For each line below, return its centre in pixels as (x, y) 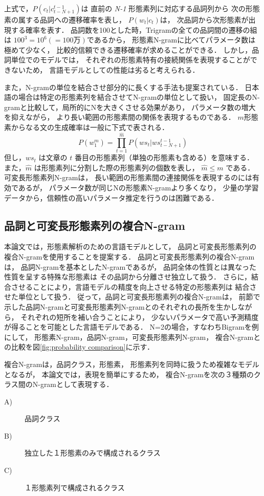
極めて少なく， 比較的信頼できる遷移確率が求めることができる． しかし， (128, 49)
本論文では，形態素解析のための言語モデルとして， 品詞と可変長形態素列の (130, 246)
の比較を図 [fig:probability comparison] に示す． (79, 347)
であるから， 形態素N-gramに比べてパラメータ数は (171, 40)
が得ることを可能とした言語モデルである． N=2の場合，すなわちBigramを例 (131, 327)
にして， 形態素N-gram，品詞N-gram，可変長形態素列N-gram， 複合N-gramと (133, 337)
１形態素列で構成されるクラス (75, 487)
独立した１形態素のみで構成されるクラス (93, 453)
